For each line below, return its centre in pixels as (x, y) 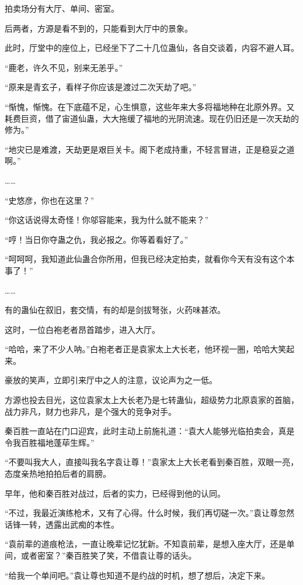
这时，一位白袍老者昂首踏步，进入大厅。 (82, 329)
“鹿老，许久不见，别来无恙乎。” (64, 67)
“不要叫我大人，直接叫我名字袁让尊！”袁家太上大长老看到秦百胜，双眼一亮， (152, 462)
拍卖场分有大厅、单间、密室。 (62, 8)
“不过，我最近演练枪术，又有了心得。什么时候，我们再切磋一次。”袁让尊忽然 (150, 513)
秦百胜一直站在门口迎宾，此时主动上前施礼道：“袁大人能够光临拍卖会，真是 (150, 431)
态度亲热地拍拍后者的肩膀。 (58, 474)
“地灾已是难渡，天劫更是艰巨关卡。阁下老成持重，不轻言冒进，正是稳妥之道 (150, 149)
